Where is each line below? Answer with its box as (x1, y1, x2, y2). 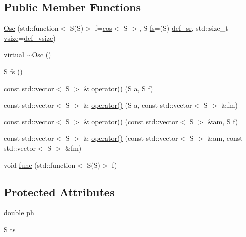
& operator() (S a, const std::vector (83, 100, 192, 110)
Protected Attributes (4, 184, 115, 199)
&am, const (207, 133, 243, 143)
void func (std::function (4, 159, 76, 170)
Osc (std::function (4, 23, 59, 33)
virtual (4, 49, 24, 60)
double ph (4, 207, 34, 218)
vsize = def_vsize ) (4, 32, 56, 43)
